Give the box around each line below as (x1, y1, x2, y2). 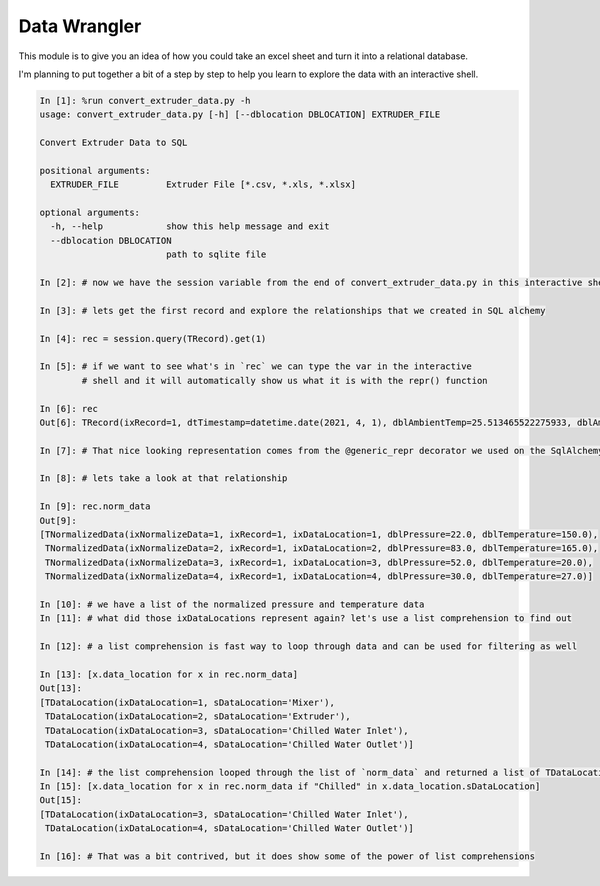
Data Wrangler (18, 15, 142, 37)
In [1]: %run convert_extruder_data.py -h (39, 95, 251, 106)
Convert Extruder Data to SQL (39, 137, 188, 149)
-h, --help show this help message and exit (50, 221, 330, 232)
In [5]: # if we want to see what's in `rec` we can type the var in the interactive (39, 361, 472, 372)
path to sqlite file (165, 249, 267, 260)
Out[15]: (39, 795, 83, 806)
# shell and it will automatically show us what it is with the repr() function (81, 375, 489, 386)
